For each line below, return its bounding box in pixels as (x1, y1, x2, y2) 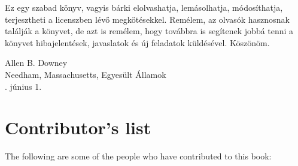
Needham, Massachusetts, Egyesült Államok (5, 68, 166, 80)
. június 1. (5, 80, 42, 92)
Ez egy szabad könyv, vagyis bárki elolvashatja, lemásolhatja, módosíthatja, (5, 1, 283, 13)
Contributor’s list (5, 115, 151, 140)
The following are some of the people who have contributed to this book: (5, 150, 272, 162)
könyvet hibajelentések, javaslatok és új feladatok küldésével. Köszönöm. (5, 36, 270, 49)
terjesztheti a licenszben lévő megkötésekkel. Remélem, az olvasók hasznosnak (5, 13, 290, 25)
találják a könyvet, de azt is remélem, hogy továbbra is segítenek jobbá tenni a (5, 25, 294, 37)
